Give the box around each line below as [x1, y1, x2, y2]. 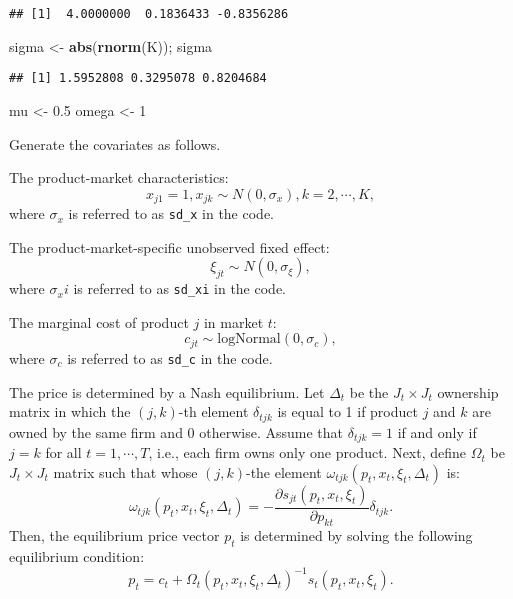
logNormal [217, 332, 281, 347]
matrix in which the [9, 401, 131, 422]
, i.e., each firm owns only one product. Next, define [148, 442, 467, 463]
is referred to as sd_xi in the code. [73, 278, 286, 299]
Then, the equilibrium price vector [9, 525, 220, 546]
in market [203, 311, 264, 332]
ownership [437, 381, 499, 402]
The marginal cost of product [9, 311, 189, 332]
